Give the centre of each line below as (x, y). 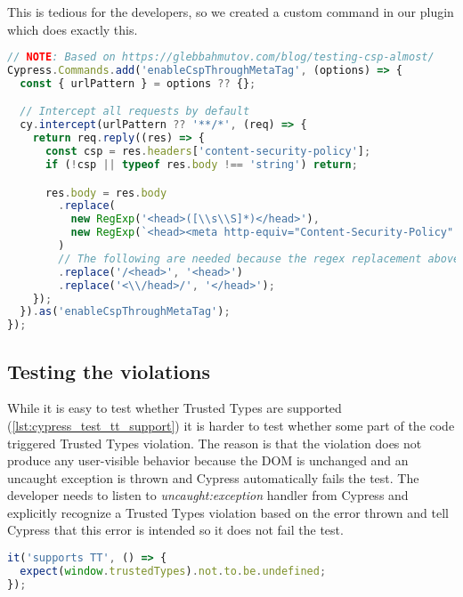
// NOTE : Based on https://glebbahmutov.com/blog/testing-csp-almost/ (221, 57)
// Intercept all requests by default (135, 112)
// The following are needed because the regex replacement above (259, 258)
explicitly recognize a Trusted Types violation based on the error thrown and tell (228, 512)
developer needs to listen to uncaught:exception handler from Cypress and (208, 495)
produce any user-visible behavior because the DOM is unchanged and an (208, 460)
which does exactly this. (73, 29)
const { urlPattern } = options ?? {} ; (138, 83)
